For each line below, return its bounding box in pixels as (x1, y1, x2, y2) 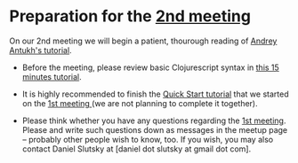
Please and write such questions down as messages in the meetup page (21, 124, 288, 135)
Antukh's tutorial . (9, 44, 73, 55)
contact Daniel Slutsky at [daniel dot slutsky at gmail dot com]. (21, 144, 252, 154)
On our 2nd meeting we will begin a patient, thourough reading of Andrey (9, 35, 278, 46)
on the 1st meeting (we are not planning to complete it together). (21, 97, 258, 108)
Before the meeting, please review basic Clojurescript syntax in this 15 (21, 62, 280, 73)
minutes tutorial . (21, 71, 82, 81)
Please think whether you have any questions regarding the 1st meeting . (21, 115, 286, 126)
